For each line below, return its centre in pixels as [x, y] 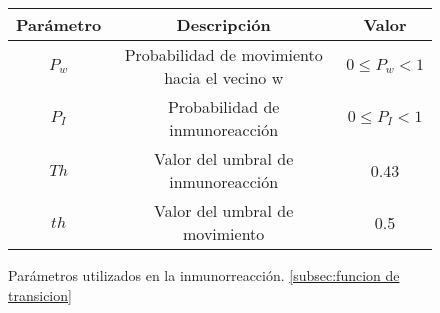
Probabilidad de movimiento [223, 54]
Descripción [223, 24]
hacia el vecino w [224, 77]
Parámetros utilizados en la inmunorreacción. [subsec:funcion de [204, 275]
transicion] [40, 294]
